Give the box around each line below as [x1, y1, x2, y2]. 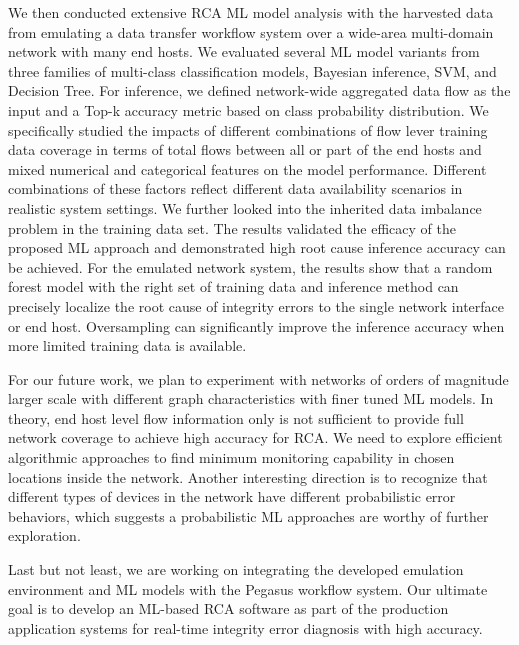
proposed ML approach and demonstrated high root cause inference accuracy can [8, 237, 506, 258]
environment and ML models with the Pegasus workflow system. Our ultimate [8, 578, 488, 599]
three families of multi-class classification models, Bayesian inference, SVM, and [8, 60, 497, 81]
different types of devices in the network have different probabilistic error [8, 486, 456, 507]
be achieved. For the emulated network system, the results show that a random [8, 256, 493, 277]
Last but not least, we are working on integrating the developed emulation [8, 559, 464, 580]
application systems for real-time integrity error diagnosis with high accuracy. [8, 617, 483, 638]
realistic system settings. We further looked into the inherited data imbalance [8, 197, 482, 218]
